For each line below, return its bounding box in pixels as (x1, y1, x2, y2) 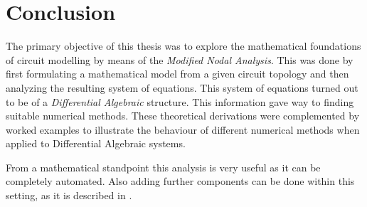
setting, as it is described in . (6, 188, 132, 203)
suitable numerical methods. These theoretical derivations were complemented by (6, 108, 360, 123)
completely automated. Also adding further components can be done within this (6, 174, 355, 189)
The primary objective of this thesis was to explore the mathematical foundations (6, 38, 361, 53)
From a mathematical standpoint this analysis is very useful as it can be (6, 159, 321, 174)
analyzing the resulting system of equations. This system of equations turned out (6, 80, 358, 95)
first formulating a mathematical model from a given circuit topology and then (6, 66, 349, 81)
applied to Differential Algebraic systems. (6, 136, 186, 151)
